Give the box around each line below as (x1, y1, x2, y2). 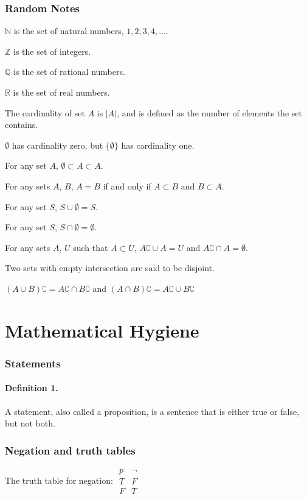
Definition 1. (5, 381, 58, 394)
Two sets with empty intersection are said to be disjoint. (5, 261, 215, 274)
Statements (5, 355, 61, 370)
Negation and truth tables (5, 442, 136, 458)
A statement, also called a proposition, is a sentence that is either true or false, (5, 405, 300, 417)
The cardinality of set (5, 106, 85, 119)
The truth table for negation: (5, 474, 113, 486)
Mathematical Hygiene (5, 317, 199, 342)
